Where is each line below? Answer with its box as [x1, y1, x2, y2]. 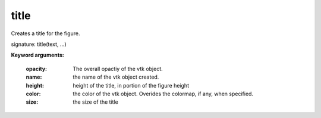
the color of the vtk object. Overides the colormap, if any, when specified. [73, 90, 254, 97]
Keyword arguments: [11, 51, 65, 59]
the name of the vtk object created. [73, 73, 159, 80]
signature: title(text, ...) [11, 41, 67, 48]
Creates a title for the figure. [11, 30, 80, 37]
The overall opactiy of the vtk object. [73, 65, 163, 72]
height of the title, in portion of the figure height [73, 82, 190, 89]
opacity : [26, 65, 48, 72]
